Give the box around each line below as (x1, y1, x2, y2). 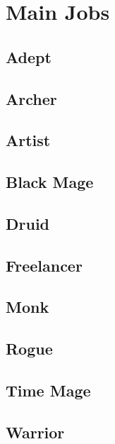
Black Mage (6, 171, 94, 193)
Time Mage (6, 379, 91, 401)
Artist (6, 129, 51, 151)
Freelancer (6, 254, 83, 276)
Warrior (6, 421, 65, 443)
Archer (6, 87, 57, 109)
